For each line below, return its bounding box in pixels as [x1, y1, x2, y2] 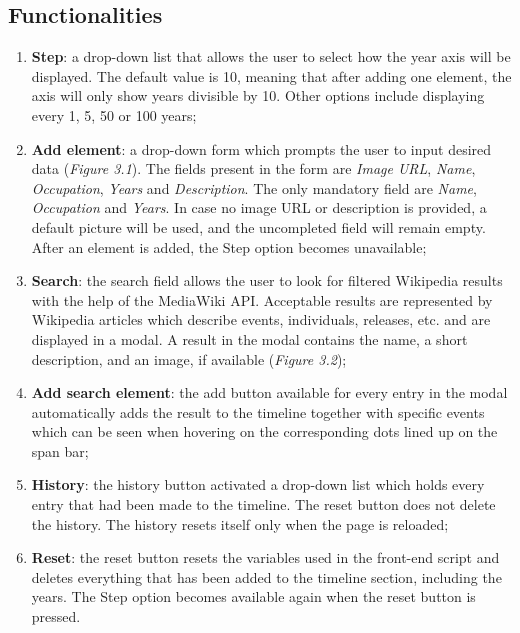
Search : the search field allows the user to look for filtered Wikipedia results [31, 270, 503, 291]
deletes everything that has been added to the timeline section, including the [31, 566, 502, 587]
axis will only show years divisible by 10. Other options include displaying [31, 85, 485, 106]
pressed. [31, 606, 81, 627]
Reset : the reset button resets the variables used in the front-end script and [31, 547, 500, 568]
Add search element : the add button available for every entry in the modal [31, 382, 508, 403]
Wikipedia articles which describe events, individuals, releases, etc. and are [31, 309, 491, 330]
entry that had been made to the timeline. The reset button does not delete [31, 494, 496, 515]
